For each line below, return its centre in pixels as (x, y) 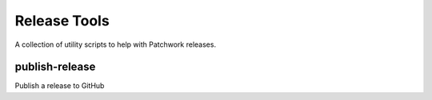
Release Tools (62, 21)
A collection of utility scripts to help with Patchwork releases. (115, 44)
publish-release (55, 67)
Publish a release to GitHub (60, 86)
